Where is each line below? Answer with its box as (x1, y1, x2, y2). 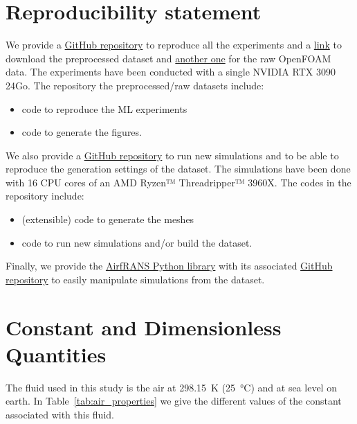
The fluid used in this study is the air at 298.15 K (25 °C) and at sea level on (6, 380, 337, 394)
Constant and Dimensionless (6, 312, 282, 341)
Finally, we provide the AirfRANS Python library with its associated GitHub (6, 258, 333, 273)
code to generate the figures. (21, 125, 142, 139)
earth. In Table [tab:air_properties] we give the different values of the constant (6, 394, 342, 408)
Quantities (6, 339, 107, 368)
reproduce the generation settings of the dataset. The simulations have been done (6, 161, 351, 176)
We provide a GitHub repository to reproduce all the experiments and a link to (6, 37, 342, 52)
